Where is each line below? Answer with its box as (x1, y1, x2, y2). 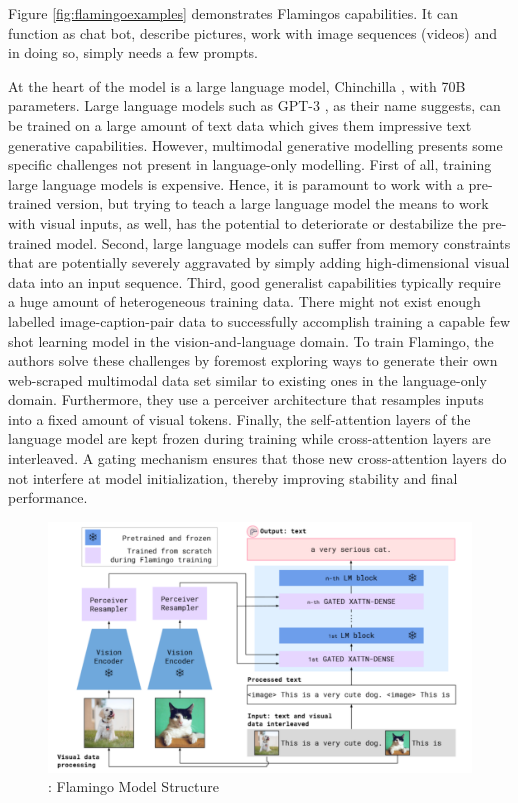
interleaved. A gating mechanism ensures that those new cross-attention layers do (8, 448, 507, 469)
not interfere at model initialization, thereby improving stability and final (8, 467, 458, 488)
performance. (8, 487, 88, 508)
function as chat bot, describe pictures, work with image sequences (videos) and (8, 22, 498, 43)
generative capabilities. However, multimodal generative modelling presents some (8, 134, 503, 155)
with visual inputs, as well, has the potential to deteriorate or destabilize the (8, 212, 478, 233)
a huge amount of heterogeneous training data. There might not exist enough (8, 291, 481, 312)
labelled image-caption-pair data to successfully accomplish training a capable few (8, 310, 511, 331)
